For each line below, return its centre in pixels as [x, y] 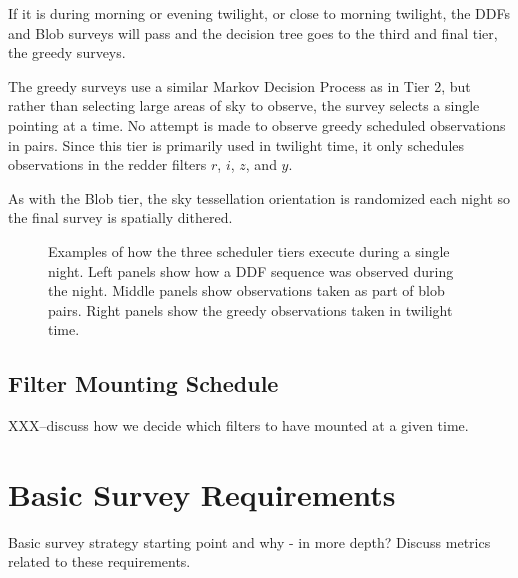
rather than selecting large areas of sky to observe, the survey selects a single [244, 105]
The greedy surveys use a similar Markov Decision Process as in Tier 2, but [239, 85]
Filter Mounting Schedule [143, 383]
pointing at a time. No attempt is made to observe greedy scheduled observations [257, 124]
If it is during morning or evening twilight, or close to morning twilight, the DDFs [259, 13]
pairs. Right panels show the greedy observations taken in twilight [250, 309]
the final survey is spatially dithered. [120, 217]
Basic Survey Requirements [202, 493]
